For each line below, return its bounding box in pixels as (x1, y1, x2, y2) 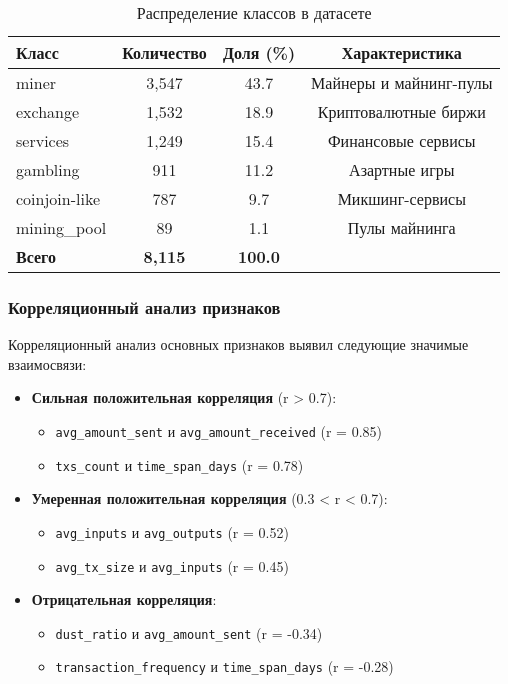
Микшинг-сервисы (337, 187, 466, 210)
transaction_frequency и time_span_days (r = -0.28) (55, 656, 394, 677)
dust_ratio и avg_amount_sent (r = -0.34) (55, 622, 323, 643)
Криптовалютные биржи (317, 100, 486, 123)
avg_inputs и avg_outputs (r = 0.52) (55, 521, 289, 542)
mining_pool (16, 216, 107, 239)
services (16, 129, 70, 152)
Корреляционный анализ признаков (8, 294, 281, 319)
